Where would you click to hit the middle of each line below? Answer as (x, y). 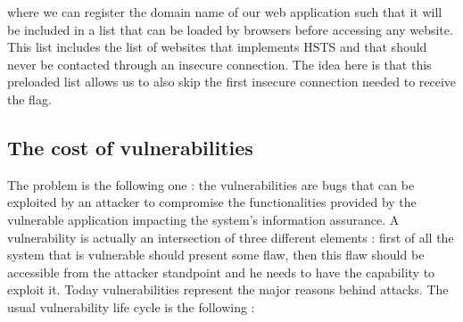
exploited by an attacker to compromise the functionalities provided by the (212, 202)
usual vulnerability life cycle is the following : (131, 306)
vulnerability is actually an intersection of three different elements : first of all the (231, 237)
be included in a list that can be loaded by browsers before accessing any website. (230, 29)
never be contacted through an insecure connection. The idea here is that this (219, 64)
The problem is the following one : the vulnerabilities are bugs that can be (211, 184)
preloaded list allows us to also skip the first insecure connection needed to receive (232, 82)
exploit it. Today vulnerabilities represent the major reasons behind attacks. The (228, 289)
